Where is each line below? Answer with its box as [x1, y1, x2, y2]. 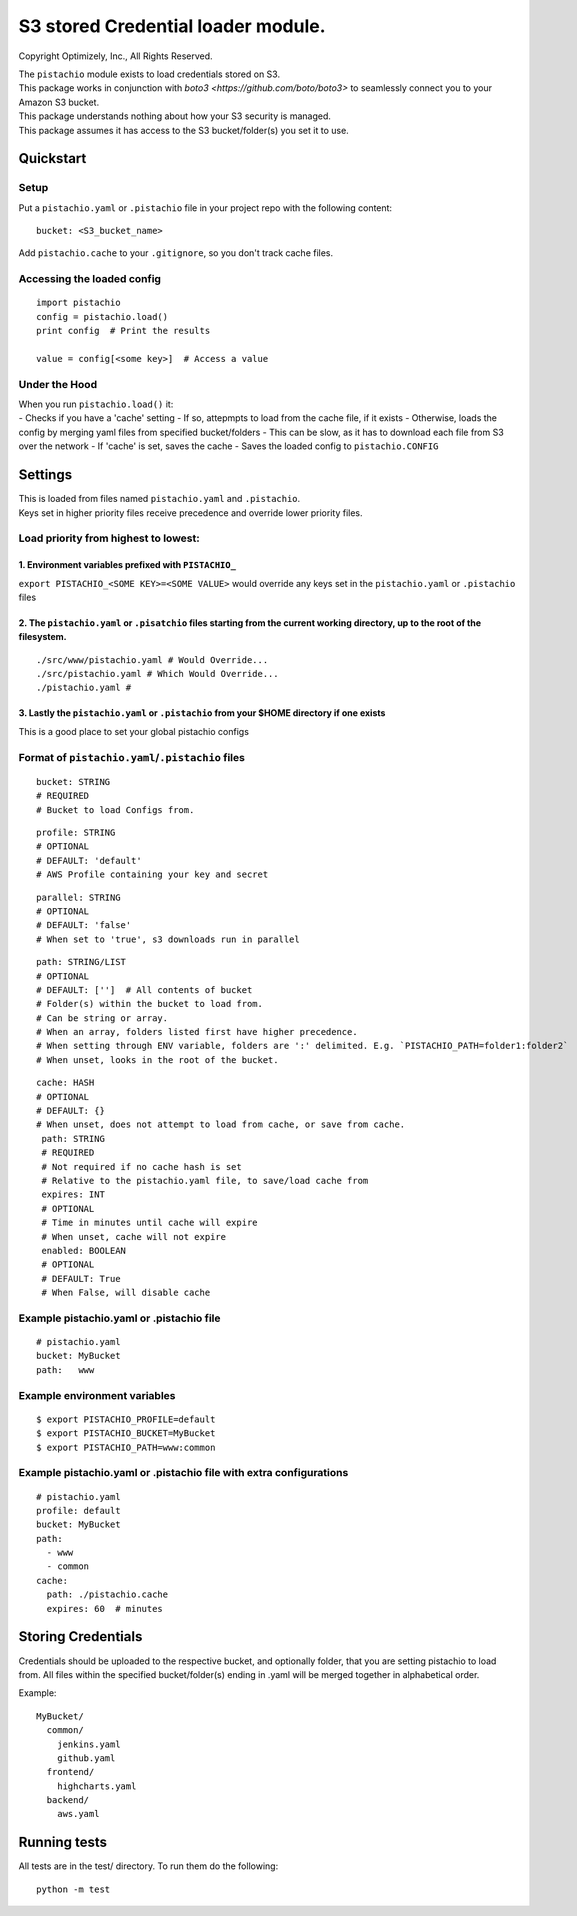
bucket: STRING [36, 776, 111, 787]
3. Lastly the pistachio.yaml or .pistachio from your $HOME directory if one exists [18, 707, 386, 719]
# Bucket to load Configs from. [36, 804, 195, 815]
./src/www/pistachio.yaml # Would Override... [36, 654, 269, 665]
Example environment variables [18, 1388, 176, 1402]
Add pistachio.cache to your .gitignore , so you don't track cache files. [18, 247, 334, 259]
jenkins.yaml [56, 1738, 121, 1750]
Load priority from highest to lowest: [18, 531, 200, 545]
